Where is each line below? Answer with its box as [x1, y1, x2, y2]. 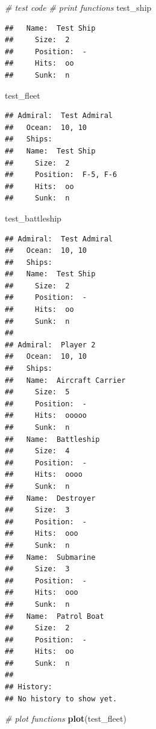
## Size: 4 [5, 447, 70, 456]
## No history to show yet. [5, 694, 117, 703]
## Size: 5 [5, 388, 70, 397]
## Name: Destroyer [5, 494, 96, 503]
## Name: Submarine [5, 553, 96, 562]
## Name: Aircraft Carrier [5, 376, 126, 385]
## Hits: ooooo [5, 411, 87, 420]
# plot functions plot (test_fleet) [5, 712, 126, 725]
